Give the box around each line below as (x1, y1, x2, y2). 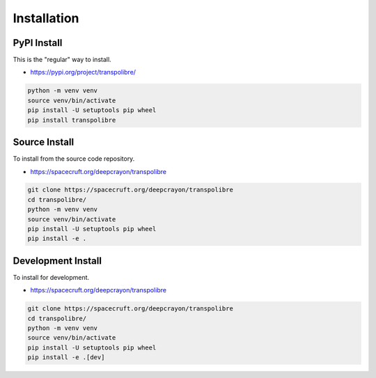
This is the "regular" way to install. (13, 56, 111, 64)
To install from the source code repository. (13, 155, 135, 163)
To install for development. (13, 273, 90, 281)
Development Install (13, 255, 102, 267)
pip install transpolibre (27, 116, 116, 124)
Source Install (13, 136, 75, 148)
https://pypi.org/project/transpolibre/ (30, 68, 136, 77)
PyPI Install (13, 37, 63, 49)
